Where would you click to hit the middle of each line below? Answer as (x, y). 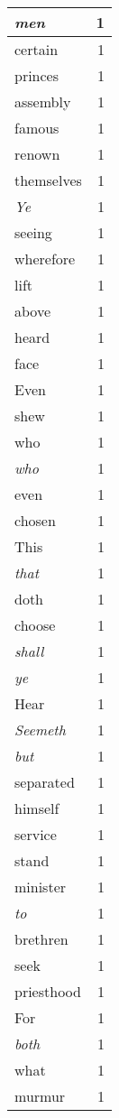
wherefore (45, 259)
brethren (41, 939)
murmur (40, 1096)
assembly (43, 102)
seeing (33, 232)
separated (45, 782)
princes (37, 75)
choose (35, 625)
